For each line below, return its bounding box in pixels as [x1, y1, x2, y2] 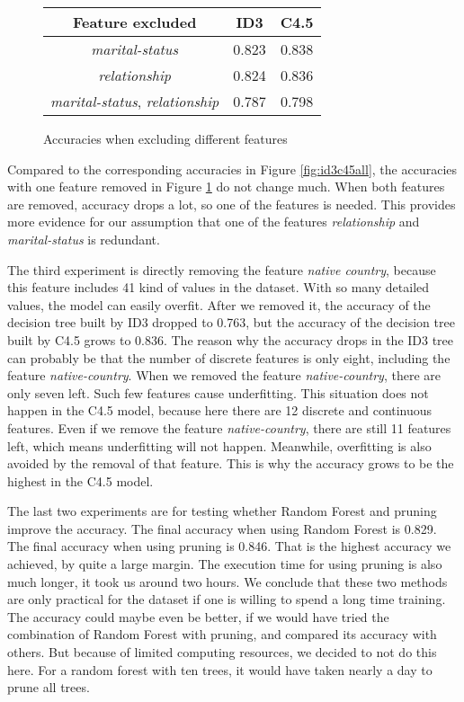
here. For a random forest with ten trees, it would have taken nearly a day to [7, 660, 433, 679]
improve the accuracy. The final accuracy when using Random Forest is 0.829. [7, 519, 437, 538]
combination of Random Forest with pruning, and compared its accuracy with [7, 625, 437, 644]
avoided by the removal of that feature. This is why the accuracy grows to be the [7, 454, 454, 473]
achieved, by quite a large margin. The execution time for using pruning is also [7, 555, 442, 573]
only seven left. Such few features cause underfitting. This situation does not [7, 383, 429, 402]
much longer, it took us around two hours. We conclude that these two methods [7, 572, 448, 591]
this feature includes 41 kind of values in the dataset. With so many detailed [7, 278, 430, 297]
